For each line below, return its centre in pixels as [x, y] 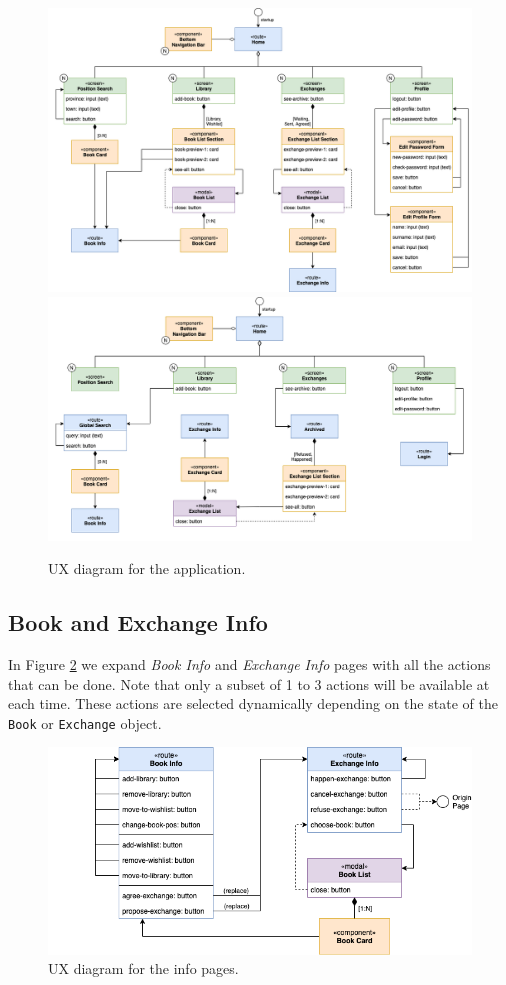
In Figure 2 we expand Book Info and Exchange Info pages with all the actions [249, 663]
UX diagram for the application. [147, 568]
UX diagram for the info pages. [143, 968]
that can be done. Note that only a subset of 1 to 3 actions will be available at [249, 683]
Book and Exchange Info [138, 622]
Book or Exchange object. [85, 722]
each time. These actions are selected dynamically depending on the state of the [253, 703]
